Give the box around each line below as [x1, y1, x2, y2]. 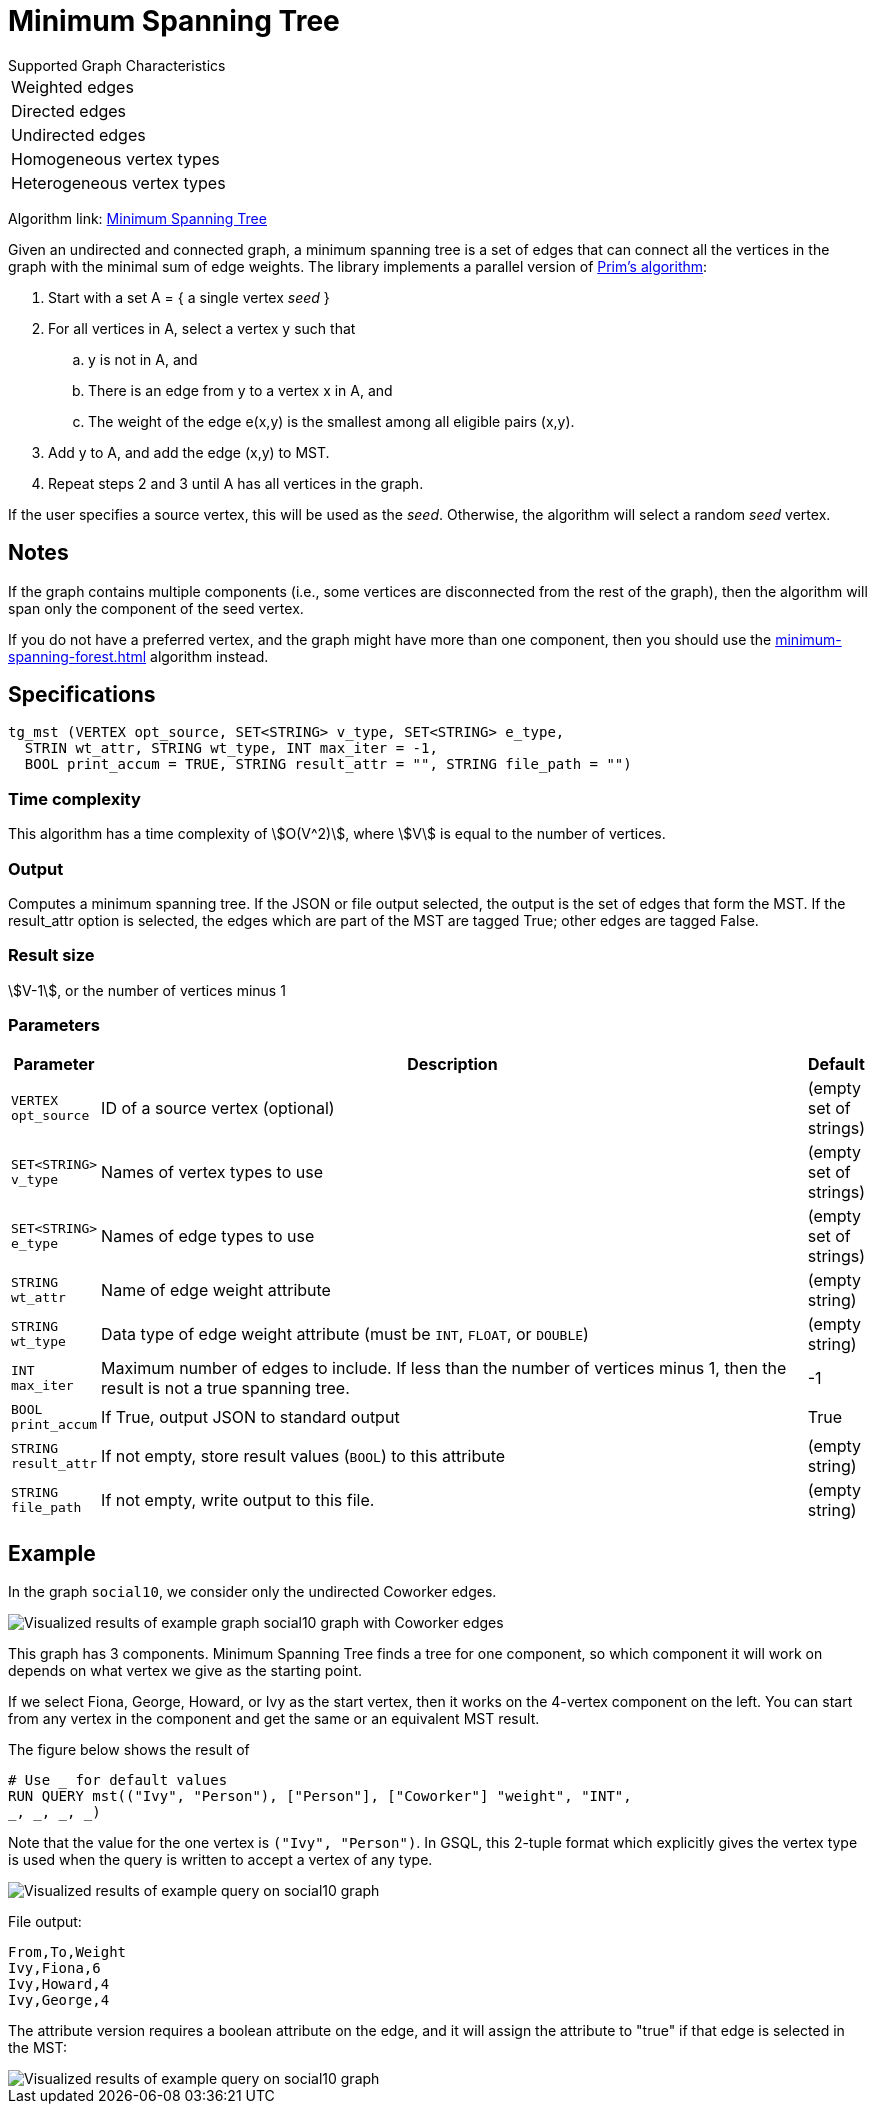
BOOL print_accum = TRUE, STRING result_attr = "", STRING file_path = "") [24, 756, 632, 773]
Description [407, 1054, 498, 1075]
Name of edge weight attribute [101, 1280, 331, 1301]
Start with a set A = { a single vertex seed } [48, 288, 330, 306]
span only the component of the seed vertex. [8, 599, 304, 617]
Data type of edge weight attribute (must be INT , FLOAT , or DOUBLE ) [101, 1324, 589, 1345]
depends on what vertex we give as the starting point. [8, 1662, 362, 1680]
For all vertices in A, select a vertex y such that [48, 319, 356, 337]
